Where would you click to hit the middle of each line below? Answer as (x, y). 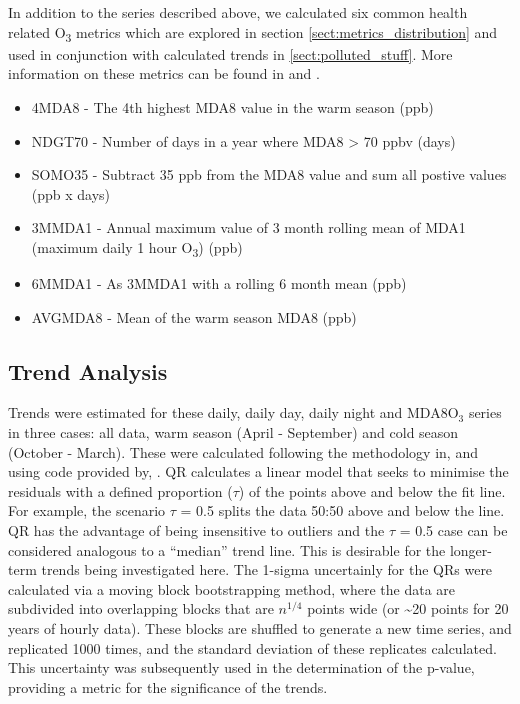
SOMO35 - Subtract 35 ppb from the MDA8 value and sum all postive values (269, 174)
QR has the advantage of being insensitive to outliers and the (196, 529)
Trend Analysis (88, 370)
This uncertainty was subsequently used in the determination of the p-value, (241, 667)
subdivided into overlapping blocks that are (141, 608)
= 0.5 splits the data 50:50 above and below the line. (342, 510)
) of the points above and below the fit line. (372, 490)
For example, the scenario (87, 510)
